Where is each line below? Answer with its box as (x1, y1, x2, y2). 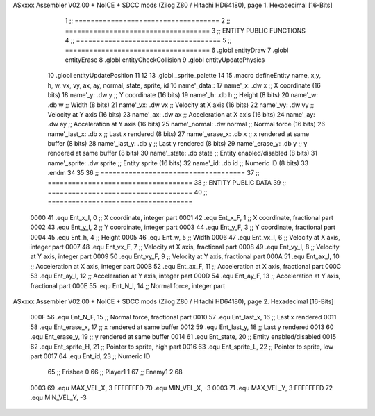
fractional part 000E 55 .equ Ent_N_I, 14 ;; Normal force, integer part (30, 281, 226, 290)
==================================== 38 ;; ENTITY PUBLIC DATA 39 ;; (47, 178, 287, 187)
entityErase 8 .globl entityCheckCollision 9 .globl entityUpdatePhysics (65, 56, 265, 64)
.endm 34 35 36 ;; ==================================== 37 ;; (47, 169, 260, 177)
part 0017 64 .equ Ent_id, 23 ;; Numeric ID (30, 351, 151, 360)
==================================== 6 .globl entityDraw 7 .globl (65, 46, 289, 54)
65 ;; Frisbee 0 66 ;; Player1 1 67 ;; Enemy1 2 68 (47, 368, 183, 376)
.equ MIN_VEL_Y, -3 (30, 393, 87, 402)
